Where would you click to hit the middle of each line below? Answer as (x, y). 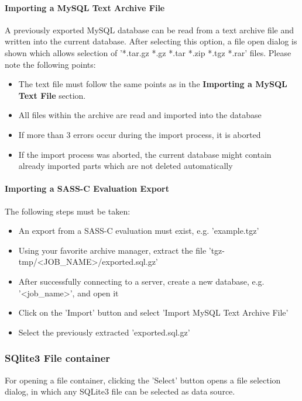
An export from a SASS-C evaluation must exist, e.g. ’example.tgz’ (139, 231)
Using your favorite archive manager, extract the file (112, 250)
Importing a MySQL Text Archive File (85, 7)
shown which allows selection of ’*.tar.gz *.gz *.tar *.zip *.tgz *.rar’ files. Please (148, 52)
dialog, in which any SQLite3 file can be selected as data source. (120, 391)
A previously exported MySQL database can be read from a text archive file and (150, 30)
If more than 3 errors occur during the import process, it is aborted (140, 134)
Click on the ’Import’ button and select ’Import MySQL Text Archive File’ (153, 312)
